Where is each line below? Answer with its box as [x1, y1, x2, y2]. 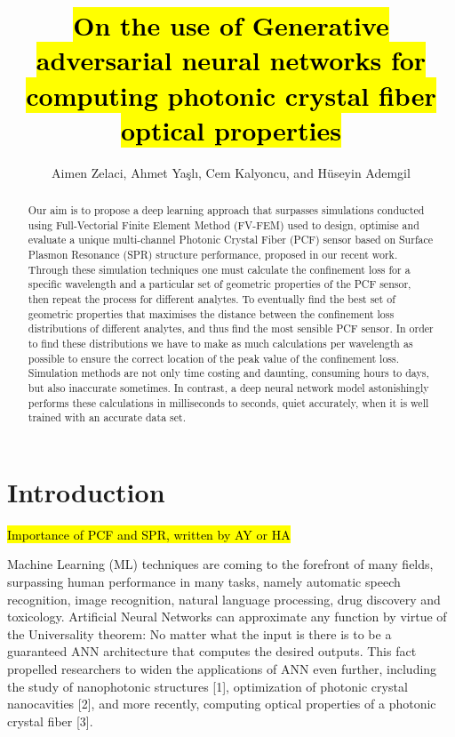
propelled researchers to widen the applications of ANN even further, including [7, 660, 437, 678]
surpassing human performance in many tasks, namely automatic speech [7, 573, 401, 591]
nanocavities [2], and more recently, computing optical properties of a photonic [7, 694, 436, 713]
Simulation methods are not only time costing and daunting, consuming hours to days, [28, 365, 429, 381]
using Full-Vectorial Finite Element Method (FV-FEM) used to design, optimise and [28, 217, 419, 232]
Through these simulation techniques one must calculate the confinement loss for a [28, 261, 411, 276]
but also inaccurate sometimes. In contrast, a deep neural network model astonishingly [28, 380, 429, 395]
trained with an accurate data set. [28, 410, 186, 425]
